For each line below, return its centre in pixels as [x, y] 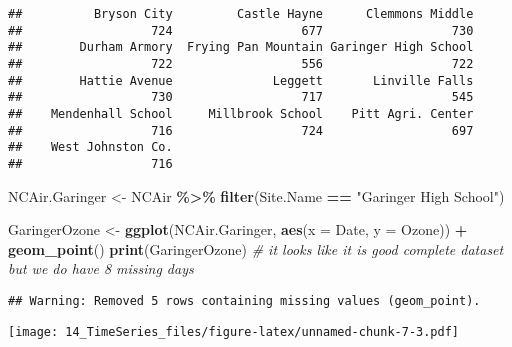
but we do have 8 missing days [101, 268]
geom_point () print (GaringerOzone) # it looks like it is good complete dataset [256, 248]
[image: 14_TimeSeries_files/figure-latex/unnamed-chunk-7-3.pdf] [234, 331]
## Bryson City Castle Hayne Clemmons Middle [241, 14]
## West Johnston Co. [90, 147]
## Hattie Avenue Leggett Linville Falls [241, 80]
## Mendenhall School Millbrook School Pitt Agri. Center [241, 113]
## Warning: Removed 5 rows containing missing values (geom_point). [244, 300]
